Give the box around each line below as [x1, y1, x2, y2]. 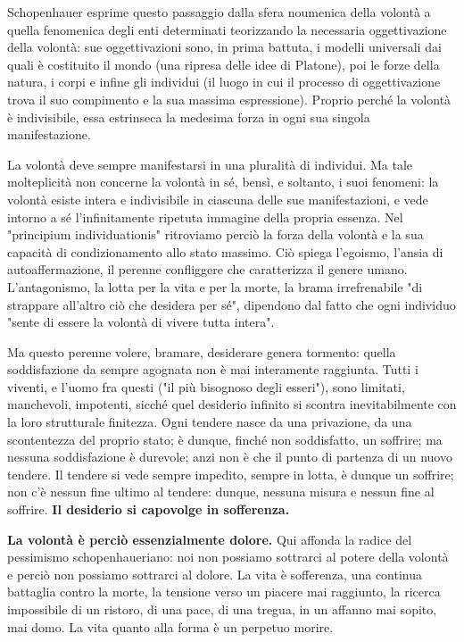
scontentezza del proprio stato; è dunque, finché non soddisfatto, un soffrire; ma [7, 429, 443, 448]
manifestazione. [7, 125, 91, 144]
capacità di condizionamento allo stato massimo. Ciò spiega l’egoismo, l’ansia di [7, 242, 443, 261]
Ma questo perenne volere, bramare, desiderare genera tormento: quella [7, 342, 396, 361]
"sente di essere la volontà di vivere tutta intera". [7, 313, 275, 331]
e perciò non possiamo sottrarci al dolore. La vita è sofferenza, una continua [7, 564, 423, 583]
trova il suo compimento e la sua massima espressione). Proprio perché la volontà [7, 89, 452, 108]
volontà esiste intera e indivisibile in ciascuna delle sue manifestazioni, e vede [7, 189, 428, 208]
